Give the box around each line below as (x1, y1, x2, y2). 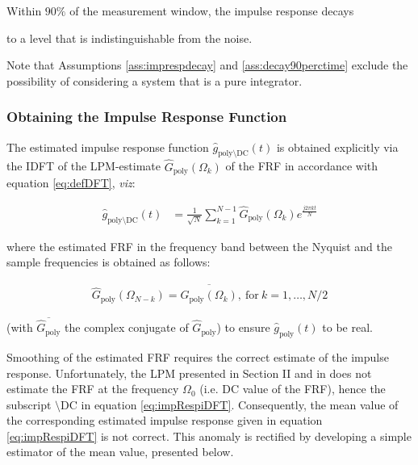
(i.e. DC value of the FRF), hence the (199, 380, 386, 397)
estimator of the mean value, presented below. (6, 443, 234, 460)
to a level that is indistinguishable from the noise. (6, 29, 253, 46)
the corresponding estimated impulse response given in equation (6, 412, 323, 429)
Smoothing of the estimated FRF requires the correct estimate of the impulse (6, 348, 389, 365)
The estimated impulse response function (6, 138, 209, 155)
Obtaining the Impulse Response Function (6, 107, 287, 127)
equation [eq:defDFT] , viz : (6, 174, 136, 191)
